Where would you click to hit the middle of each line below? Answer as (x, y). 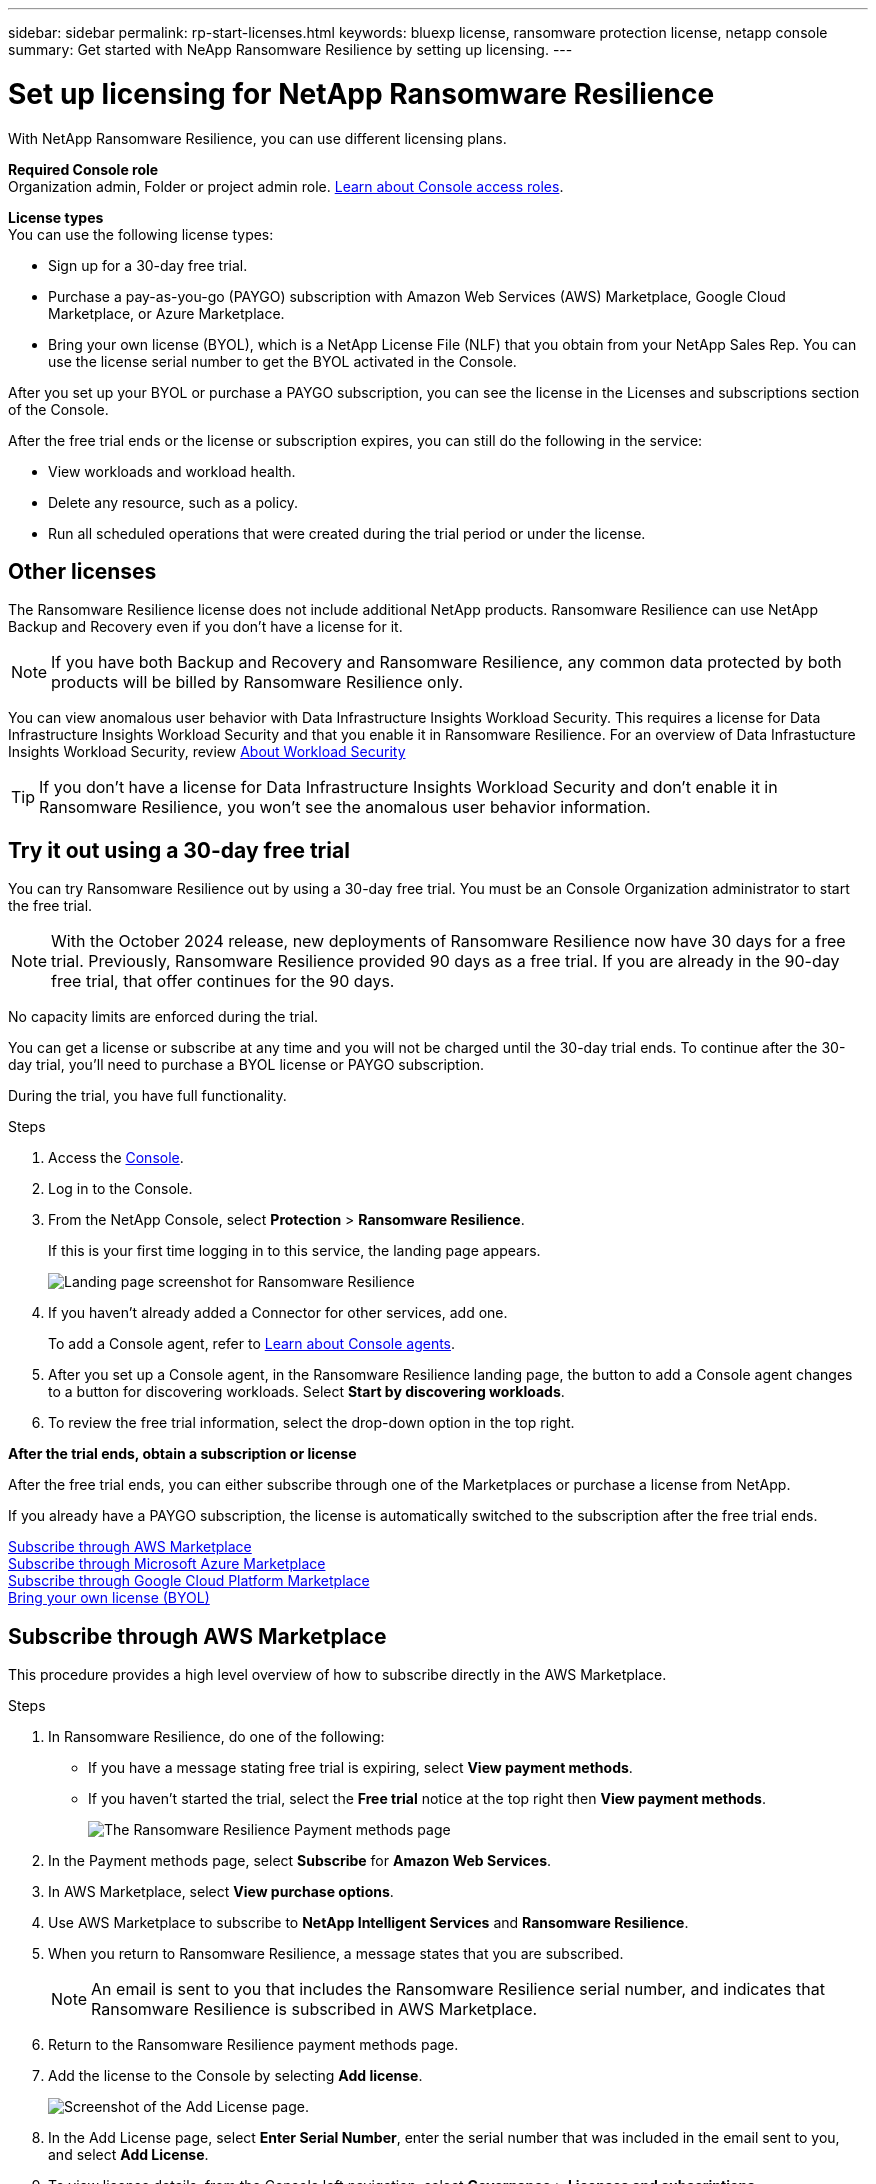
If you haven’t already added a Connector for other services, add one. (278, 1313)
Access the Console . (116, 1158)
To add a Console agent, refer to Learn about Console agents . (252, 1344)
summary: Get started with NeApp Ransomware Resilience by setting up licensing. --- (290, 49)
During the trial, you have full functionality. (147, 1096)
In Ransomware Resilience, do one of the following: (216, 1737)
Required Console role (83, 169)
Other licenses (82, 571)
